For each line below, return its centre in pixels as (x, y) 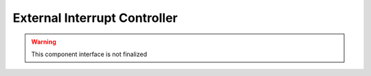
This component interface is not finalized (89, 54)
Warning (44, 42)
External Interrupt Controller (95, 18)
